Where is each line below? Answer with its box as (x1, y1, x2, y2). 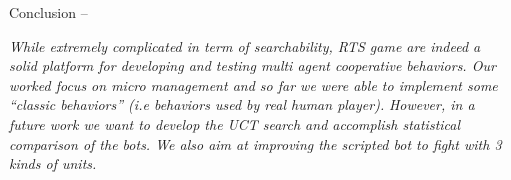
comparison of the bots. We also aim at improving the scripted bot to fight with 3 (9, 133, 502, 154)
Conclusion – (9, 2, 88, 22)
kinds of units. (9, 153, 97, 174)
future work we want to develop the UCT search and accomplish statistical (9, 113, 461, 134)
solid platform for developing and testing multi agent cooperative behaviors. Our (9, 55, 496, 76)
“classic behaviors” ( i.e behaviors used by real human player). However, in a (9, 94, 475, 115)
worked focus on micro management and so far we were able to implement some (9, 74, 498, 95)
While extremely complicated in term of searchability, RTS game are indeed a (9, 35, 481, 56)
